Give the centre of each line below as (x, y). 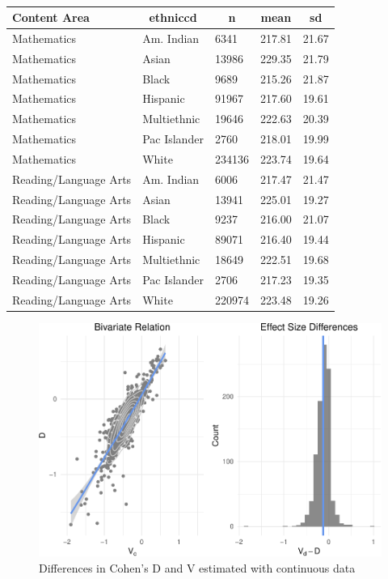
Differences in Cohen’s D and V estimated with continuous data (197, 568)
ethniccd (173, 17)
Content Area (51, 17)
